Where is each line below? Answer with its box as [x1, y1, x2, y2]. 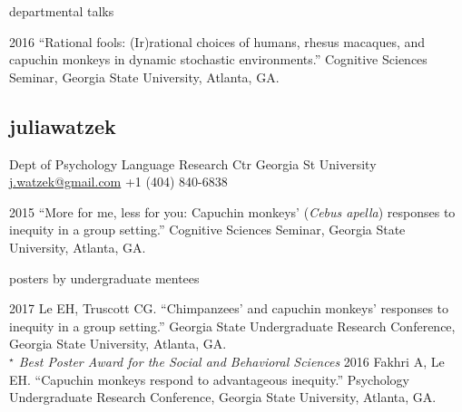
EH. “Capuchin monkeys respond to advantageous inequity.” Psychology [9, 369, 409, 388]
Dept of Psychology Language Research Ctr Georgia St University [9, 154, 377, 173]
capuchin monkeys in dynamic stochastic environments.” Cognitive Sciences [9, 50, 428, 69]
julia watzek [9, 111, 116, 139]
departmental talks [9, 2, 114, 20]
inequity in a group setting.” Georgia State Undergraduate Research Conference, [9, 316, 456, 335]
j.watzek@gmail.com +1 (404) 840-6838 [9, 172, 228, 191]
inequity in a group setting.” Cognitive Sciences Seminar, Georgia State [9, 220, 406, 239]
